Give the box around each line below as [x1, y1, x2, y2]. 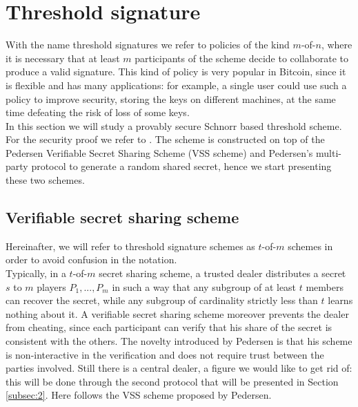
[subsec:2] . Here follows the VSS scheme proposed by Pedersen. [6, 388, 272, 402]
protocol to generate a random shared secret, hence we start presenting [31, 159, 332, 173]
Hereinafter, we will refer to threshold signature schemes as [6, 238, 255, 253]
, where [321, 37, 352, 52]
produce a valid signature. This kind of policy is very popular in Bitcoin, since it [6, 64, 346, 79]
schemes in [288, 238, 333, 253]
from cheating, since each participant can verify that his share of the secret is [6, 320, 332, 334]
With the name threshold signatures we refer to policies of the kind [6, 37, 290, 52]
